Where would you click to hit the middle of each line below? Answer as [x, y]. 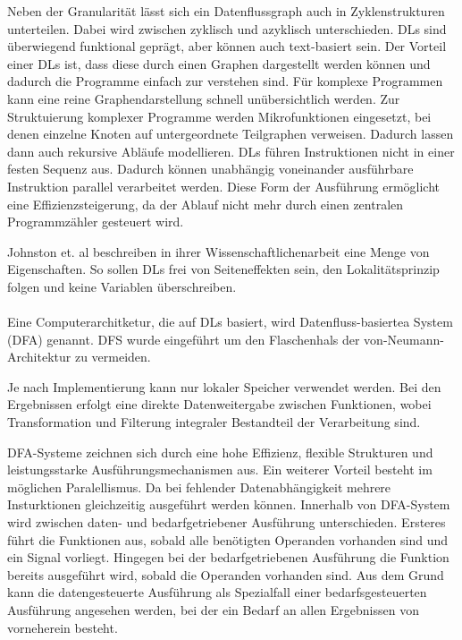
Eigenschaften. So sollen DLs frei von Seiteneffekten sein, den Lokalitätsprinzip [223, 269]
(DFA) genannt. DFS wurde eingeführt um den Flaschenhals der [184, 339]
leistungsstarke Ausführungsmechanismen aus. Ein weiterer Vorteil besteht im [220, 469]
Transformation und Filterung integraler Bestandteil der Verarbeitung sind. [214, 422]
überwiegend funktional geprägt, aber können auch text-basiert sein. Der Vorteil [227, 46]
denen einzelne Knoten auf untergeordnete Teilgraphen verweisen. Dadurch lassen [231, 134]
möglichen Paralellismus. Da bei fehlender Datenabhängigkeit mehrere [199, 486]
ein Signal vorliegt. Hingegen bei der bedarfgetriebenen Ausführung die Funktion [228, 557]
